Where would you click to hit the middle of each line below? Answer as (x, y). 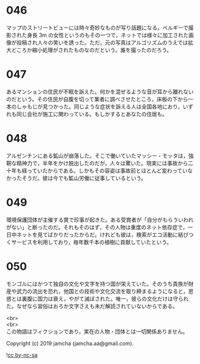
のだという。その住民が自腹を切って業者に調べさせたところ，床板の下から (97, 99)
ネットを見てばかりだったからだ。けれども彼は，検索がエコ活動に (97, 234)
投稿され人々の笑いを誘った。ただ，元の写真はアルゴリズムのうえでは (102, 42)
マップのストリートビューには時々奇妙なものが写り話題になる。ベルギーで (97, 27)
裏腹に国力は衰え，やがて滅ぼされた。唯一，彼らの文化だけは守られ (105, 298)
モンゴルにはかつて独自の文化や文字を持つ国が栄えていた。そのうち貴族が (97, 284)
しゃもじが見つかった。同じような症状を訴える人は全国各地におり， (100, 106)
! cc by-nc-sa (22, 354)
